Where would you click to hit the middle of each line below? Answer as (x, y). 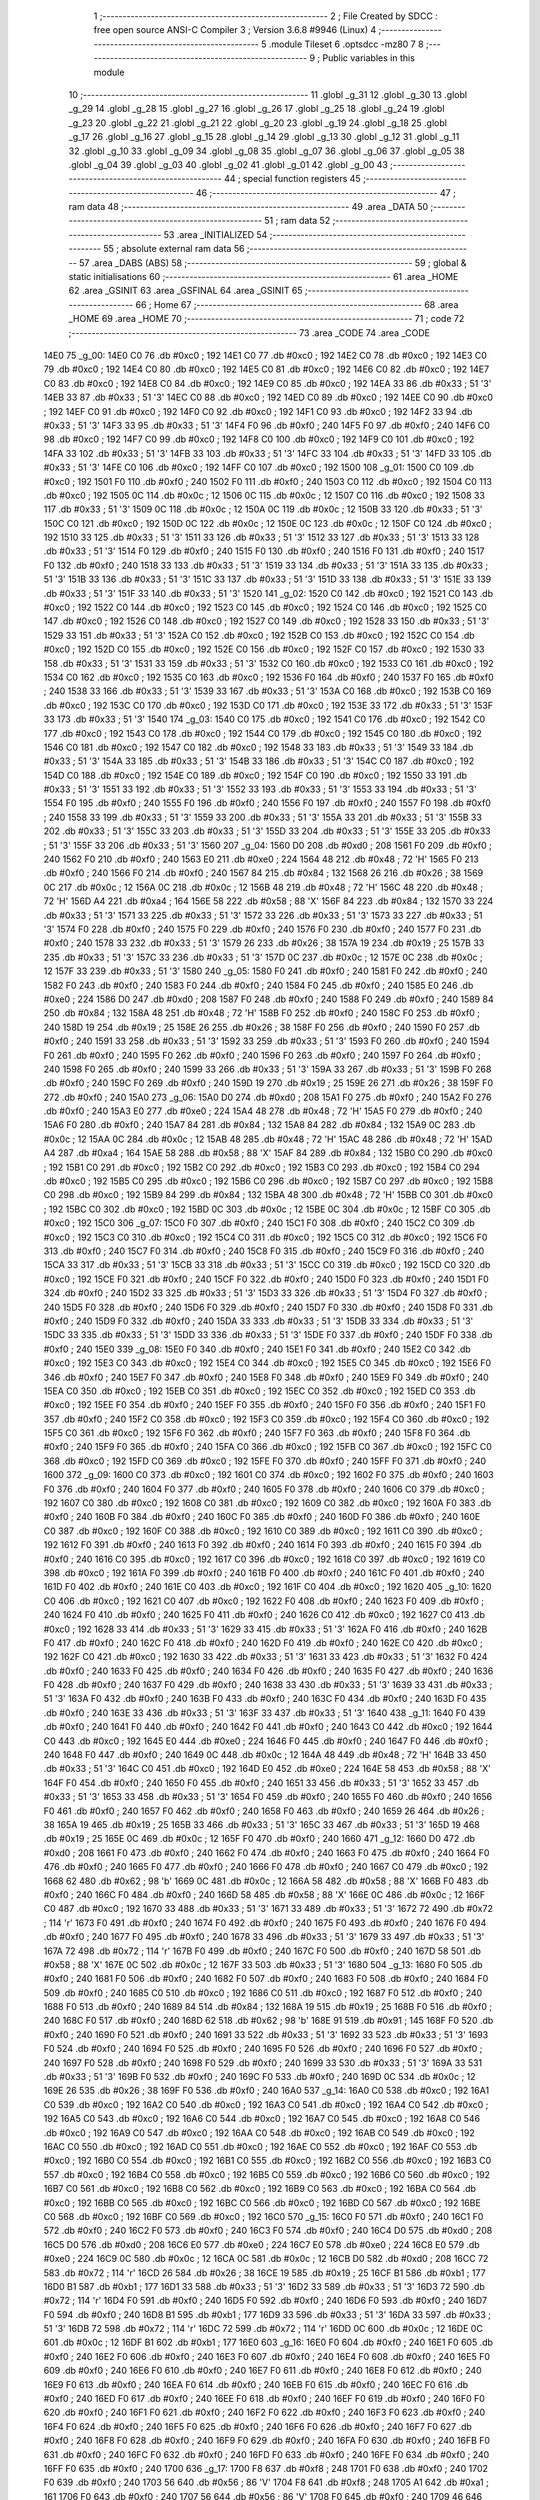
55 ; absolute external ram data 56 (174, 249)
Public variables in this (368, 58)
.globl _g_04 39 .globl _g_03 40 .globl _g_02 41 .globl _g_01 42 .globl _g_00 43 (228, 164)
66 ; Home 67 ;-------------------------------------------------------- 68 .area (297, 304)
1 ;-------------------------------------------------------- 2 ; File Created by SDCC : (266, 16)
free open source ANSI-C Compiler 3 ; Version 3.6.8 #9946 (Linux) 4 (235, 30)
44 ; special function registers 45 (292, 179)
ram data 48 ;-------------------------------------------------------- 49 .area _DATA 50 (248, 207)
